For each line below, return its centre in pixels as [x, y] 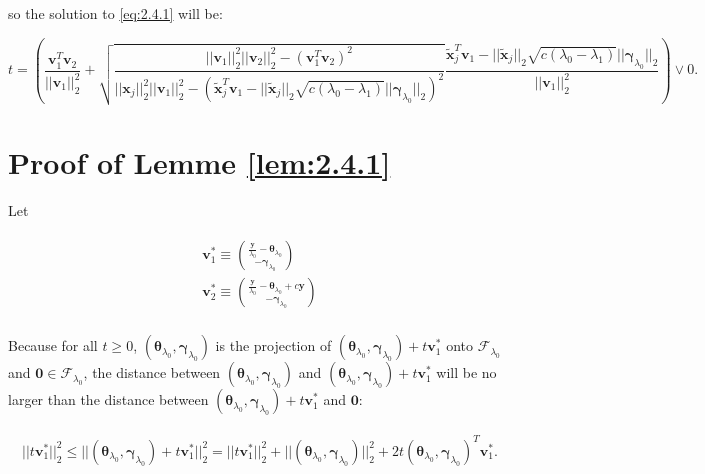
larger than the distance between [108, 399]
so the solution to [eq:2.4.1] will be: [115, 13]
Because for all [53, 345]
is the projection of [273, 345]
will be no [466, 372]
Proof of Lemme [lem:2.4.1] [199, 161]
